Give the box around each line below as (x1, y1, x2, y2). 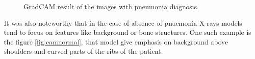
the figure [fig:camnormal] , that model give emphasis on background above (4, 36, 228, 46)
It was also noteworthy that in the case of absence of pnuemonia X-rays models (4, 17, 242, 28)
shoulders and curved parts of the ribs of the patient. (4, 46, 163, 56)
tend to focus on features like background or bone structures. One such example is (4, 27, 251, 37)
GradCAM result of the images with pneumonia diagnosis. (24, 1, 199, 11)
